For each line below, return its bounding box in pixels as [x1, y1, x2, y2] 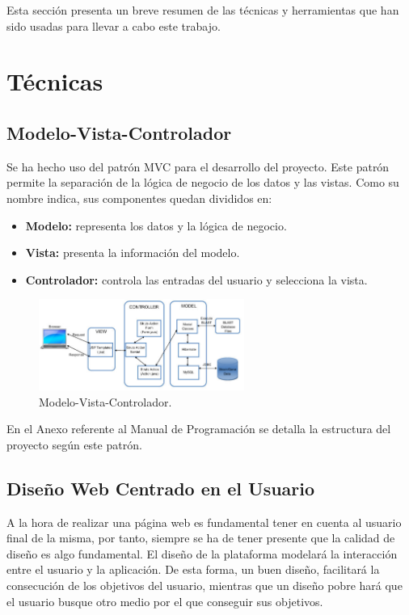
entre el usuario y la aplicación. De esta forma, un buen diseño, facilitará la [6, 561, 380, 578]
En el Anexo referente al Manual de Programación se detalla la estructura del [6, 420, 391, 437]
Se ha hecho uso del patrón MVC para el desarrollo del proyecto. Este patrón [6, 158, 390, 175]
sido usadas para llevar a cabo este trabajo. [6, 17, 221, 34]
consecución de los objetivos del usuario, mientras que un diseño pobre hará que [6, 577, 403, 594]
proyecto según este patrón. [6, 436, 142, 453]
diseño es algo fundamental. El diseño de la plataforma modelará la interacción [6, 545, 398, 562]
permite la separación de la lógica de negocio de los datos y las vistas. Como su [6, 174, 399, 191]
